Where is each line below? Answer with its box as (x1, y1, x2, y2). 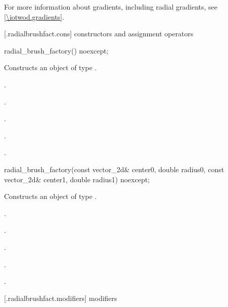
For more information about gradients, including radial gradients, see (4, 2, 218, 12)
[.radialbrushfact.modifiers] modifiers (4, 292, 118, 303)
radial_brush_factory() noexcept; (4, 45, 109, 56)
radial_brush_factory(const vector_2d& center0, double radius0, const (4, 164, 224, 174)
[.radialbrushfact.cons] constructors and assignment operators (4, 28, 194, 39)
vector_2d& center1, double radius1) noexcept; (4, 174, 150, 184)
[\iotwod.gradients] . (4, 11, 65, 22)
